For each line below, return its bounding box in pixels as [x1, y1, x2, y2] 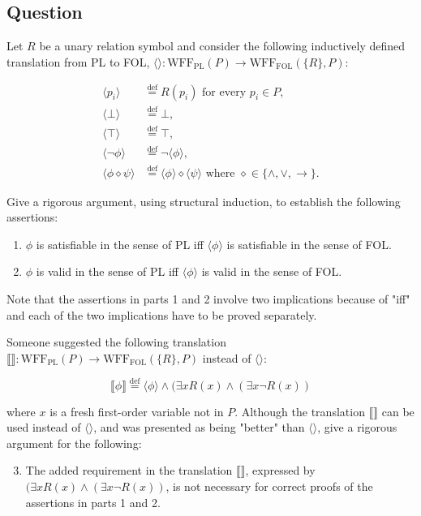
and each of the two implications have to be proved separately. [6, 306, 317, 323]
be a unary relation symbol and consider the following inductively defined [39, 37, 406, 54]
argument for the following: [6, 434, 142, 451]
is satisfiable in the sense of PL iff [36, 235, 204, 252]
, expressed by [245, 462, 316, 479]
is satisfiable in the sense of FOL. [226, 235, 392, 252]
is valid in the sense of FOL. [201, 263, 342, 280]
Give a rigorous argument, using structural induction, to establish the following [6, 192, 401, 209]
